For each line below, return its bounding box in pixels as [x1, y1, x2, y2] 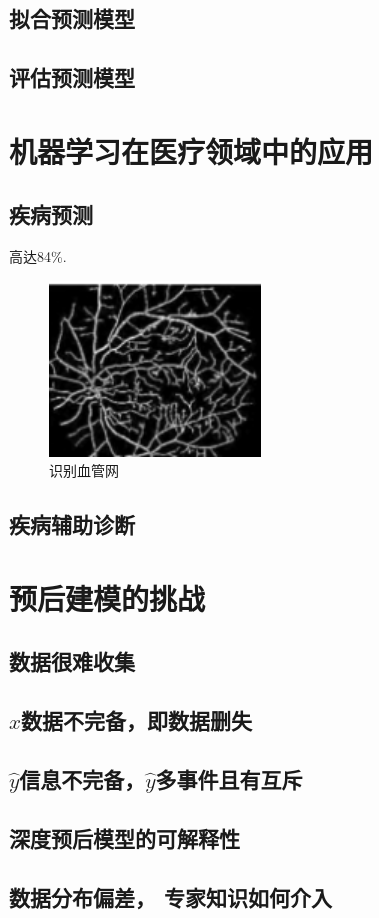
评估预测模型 [9, 62, 135, 93]
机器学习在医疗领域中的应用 [9, 130, 374, 171]
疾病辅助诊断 [9, 509, 135, 540]
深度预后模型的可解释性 [9, 822, 240, 853]
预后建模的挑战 [9, 577, 206, 618]
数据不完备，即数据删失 [21, 705, 253, 736]
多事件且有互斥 [155, 763, 303, 794]
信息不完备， [19, 763, 146, 794]
